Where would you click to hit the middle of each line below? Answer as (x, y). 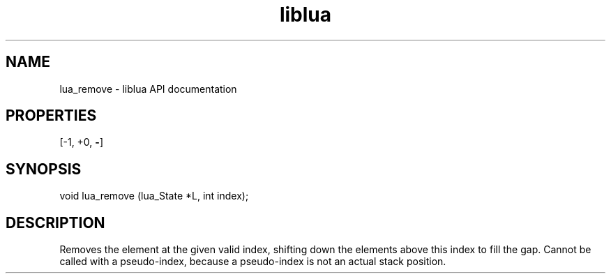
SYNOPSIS (44, 169)
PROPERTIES (51, 116)
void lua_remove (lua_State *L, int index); (154, 196)
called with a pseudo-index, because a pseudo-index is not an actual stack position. (253, 262)
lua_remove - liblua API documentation (148, 89)
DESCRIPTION (55, 223)
